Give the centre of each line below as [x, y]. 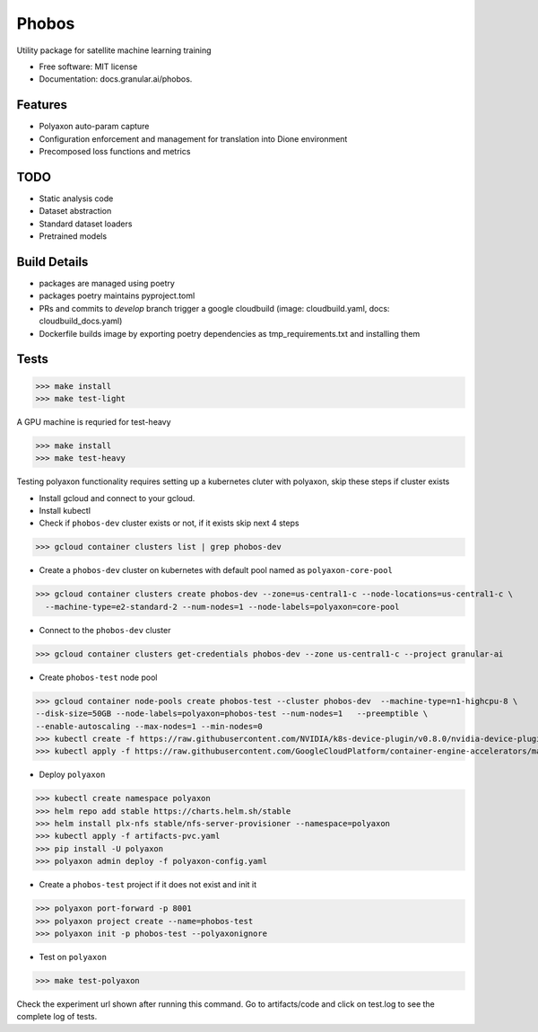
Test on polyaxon [73, 957]
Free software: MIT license [88, 66]
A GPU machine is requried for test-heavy [94, 421]
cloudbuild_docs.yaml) [81, 321]
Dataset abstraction [75, 211]
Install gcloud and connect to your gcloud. [117, 498]
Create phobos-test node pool [98, 677]
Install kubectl [65, 511]
